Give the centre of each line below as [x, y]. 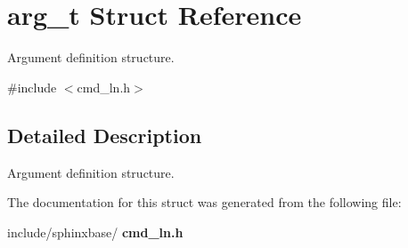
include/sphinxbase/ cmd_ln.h [95, 232]
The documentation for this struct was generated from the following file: [204, 202]
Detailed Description [105, 135]
